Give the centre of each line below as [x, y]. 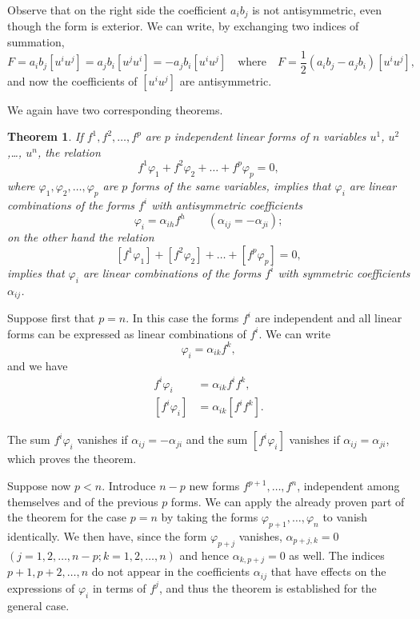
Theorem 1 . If [45, 136]
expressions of [41, 587]
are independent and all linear [328, 318]
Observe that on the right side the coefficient [117, 10]
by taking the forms [210, 517]
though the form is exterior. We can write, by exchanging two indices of [183, 26]
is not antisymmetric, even [317, 10]
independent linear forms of [241, 136]
